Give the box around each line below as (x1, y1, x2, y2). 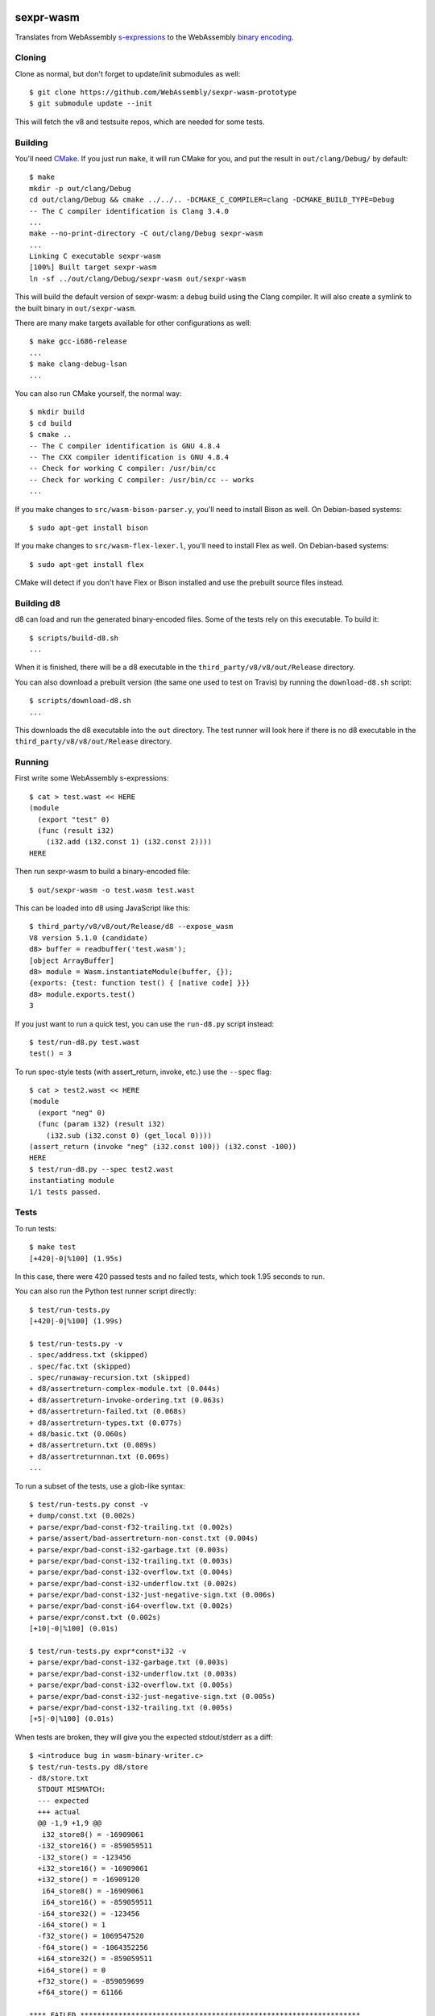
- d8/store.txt (29, 1773, 89, 1782)
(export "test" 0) (37, 814, 110, 824)
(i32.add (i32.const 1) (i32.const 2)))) (45, 837, 213, 847)
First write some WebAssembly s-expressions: (14, 773, 169, 783)
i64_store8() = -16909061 (41, 1886, 144, 1895)
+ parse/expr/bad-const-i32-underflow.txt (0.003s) (29, 1669, 238, 1678)
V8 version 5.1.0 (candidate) (29, 933, 149, 943)
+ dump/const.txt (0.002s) (29, 1511, 136, 1520)
